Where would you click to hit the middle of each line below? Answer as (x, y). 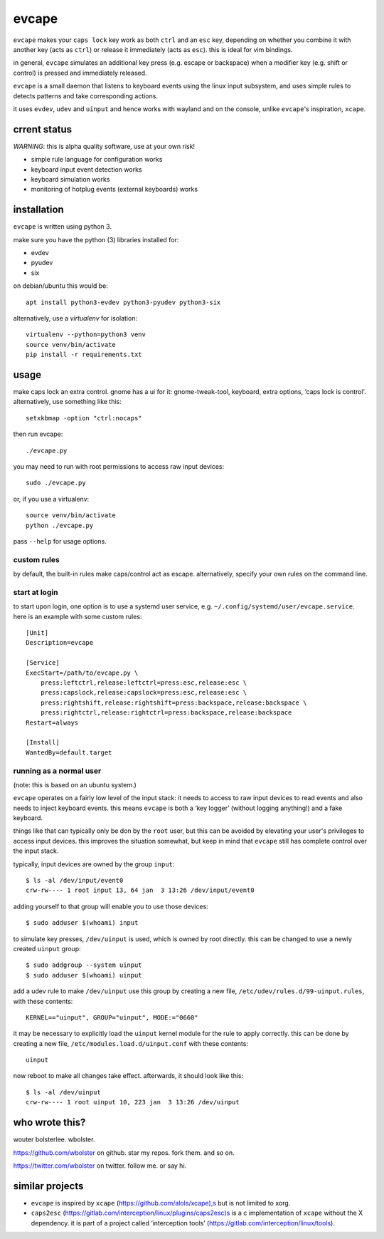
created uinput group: (47, 948)
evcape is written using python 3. (62, 227)
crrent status (43, 129)
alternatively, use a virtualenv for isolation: (75, 318)
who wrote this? (49, 1123)
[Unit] (37, 633)
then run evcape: (38, 434)
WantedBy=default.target (69, 752)
